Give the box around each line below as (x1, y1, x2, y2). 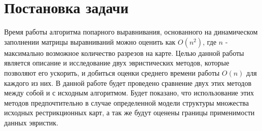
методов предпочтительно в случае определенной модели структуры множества (4, 97, 249, 108)
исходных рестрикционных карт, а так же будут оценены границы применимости (4, 107, 255, 118)
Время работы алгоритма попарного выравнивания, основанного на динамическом (4, 26, 258, 37)
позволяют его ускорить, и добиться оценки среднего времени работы (4, 67, 220, 78)
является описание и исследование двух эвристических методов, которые (4, 57, 230, 68)
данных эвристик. (4, 117, 59, 127)
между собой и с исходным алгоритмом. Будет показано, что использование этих (4, 87, 254, 98)
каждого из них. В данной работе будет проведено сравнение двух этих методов (4, 77, 252, 88)
